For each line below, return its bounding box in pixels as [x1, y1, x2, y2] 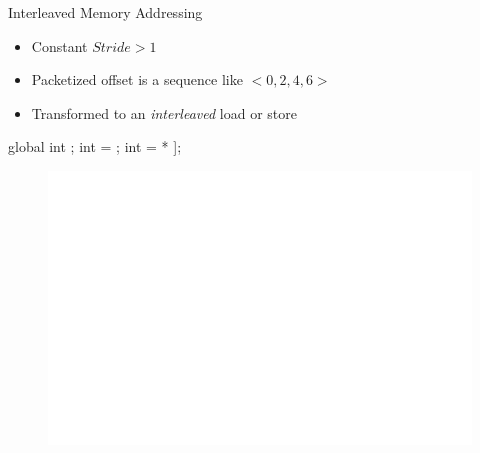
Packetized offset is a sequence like [31, 69, 243, 90]
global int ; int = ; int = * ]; [8, 136, 182, 157]
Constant [31, 35, 88, 56]
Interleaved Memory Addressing [8, 2, 203, 22]
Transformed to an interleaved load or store [31, 102, 297, 123]
